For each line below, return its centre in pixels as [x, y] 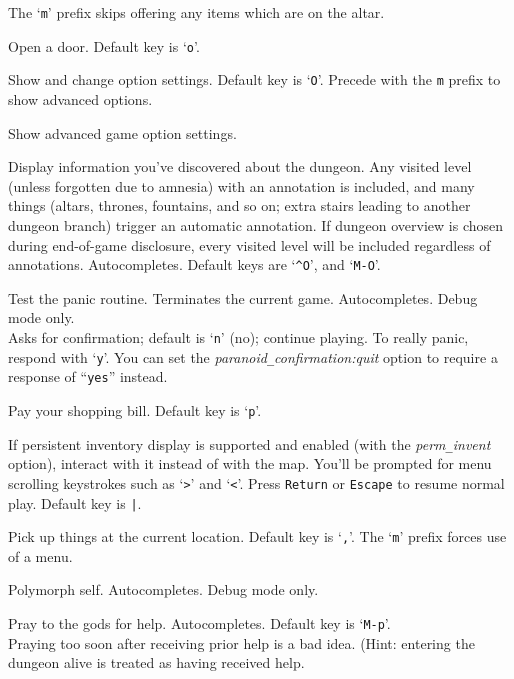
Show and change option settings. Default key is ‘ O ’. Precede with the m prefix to [254, 79]
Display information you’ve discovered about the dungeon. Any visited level [240, 166]
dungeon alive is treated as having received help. [156, 662]
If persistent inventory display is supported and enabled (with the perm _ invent [249, 443]
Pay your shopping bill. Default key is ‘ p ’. [135, 409]
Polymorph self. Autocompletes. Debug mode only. [163, 589]
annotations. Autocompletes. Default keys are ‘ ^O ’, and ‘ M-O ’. [194, 264]
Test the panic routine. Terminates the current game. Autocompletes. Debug [243, 297]
